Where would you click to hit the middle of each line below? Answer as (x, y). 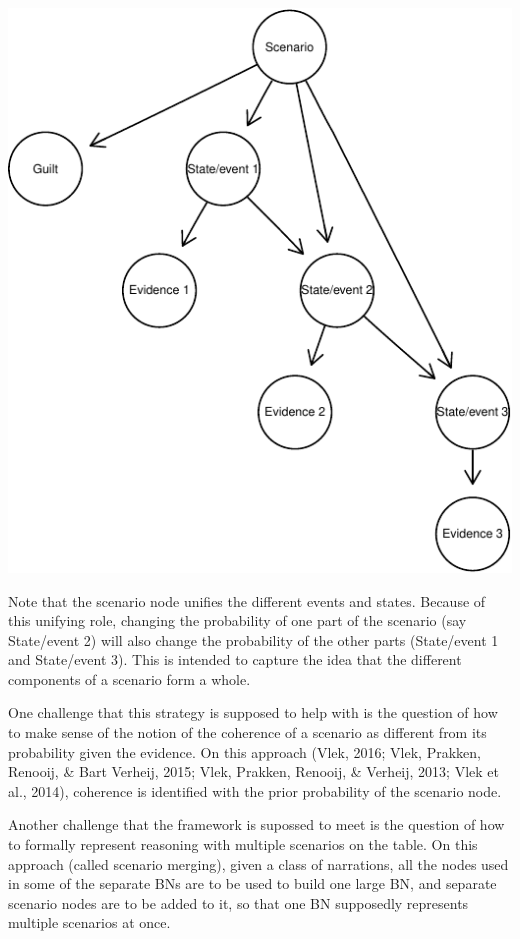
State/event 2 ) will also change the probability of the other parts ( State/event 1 (253, 639)
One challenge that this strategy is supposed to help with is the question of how (253, 712)
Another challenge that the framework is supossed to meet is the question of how (256, 824)
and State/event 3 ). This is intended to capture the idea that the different (235, 659)
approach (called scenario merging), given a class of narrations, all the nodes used (258, 863)
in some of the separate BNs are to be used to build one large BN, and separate (252, 883)
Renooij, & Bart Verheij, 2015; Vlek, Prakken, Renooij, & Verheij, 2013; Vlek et (253, 771)
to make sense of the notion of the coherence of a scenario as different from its (247, 732)
